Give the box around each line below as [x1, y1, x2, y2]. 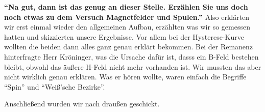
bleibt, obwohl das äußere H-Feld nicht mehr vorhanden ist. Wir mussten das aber [4, 61, 261, 72]
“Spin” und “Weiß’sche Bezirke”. [4, 81, 105, 92]
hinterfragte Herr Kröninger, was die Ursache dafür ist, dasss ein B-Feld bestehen [4, 51, 259, 62]
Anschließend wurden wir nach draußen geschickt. [4, 98, 160, 109]
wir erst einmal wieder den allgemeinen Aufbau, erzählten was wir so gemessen [4, 21, 250, 32]
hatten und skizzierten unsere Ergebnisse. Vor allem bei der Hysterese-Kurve [4, 31, 244, 42]
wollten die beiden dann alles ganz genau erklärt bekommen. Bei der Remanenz [4, 41, 253, 52]
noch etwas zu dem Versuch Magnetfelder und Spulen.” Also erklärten [4, 11, 250, 22]
